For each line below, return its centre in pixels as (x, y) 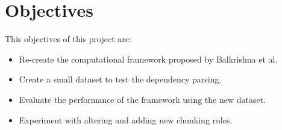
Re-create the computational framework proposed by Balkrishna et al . (148, 59)
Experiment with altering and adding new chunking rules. (126, 119)
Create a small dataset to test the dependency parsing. (120, 79)
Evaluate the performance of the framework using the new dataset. (143, 99)
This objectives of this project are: (68, 39)
